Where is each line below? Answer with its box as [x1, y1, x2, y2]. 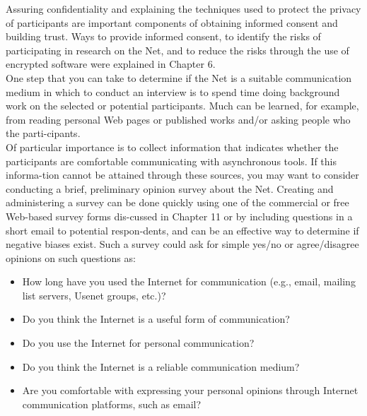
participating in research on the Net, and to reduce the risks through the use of [6, 42, 349, 57]
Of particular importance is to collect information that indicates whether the [6, 139, 339, 154]
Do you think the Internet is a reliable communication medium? [22, 359, 300, 374]
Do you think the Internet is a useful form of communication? [22, 311, 290, 326]
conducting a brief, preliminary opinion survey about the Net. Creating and [6, 181, 334, 196]
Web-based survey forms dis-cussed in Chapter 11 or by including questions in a [6, 208, 353, 223]
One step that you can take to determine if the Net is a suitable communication [6, 70, 352, 85]
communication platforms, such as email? [22, 396, 202, 411]
